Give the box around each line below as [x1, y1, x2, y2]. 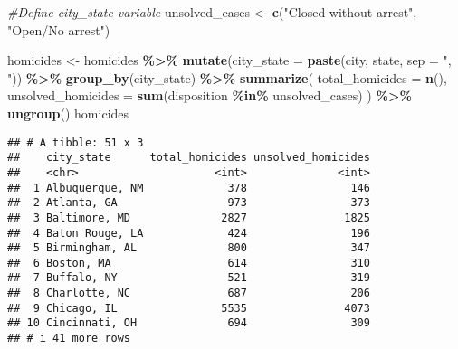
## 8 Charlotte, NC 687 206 [7, 287, 370, 300]
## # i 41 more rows [7, 332, 131, 345]
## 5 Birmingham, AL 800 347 [7, 241, 370, 255]
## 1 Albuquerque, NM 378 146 [7, 181, 370, 194]
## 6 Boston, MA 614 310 [7, 256, 370, 269]
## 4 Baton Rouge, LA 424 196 [7, 226, 370, 240]
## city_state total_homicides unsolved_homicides [7, 151, 370, 165]
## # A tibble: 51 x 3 [7, 136, 144, 149]
